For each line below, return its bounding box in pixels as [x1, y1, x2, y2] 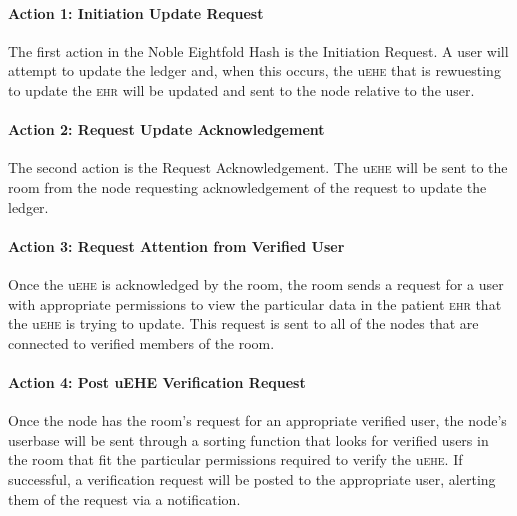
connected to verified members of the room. [8, 332, 275, 353]
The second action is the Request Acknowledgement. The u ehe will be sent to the [8, 157, 508, 178]
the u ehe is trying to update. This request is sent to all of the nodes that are [8, 313, 479, 334]
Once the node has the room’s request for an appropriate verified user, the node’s [8, 410, 507, 431]
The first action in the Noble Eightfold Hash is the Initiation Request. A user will [8, 40, 509, 61]
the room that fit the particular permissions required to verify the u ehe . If [8, 449, 463, 470]
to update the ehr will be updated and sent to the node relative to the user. [8, 79, 475, 100]
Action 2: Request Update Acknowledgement [8, 119, 325, 140]
